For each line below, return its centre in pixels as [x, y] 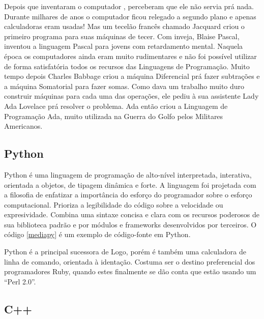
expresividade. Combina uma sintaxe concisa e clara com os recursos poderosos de [132, 214]
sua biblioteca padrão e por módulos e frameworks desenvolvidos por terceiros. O [130, 224]
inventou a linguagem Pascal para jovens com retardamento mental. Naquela [124, 46]
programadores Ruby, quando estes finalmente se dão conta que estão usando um [130, 271]
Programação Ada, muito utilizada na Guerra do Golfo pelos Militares [114, 116]
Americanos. [23, 126]
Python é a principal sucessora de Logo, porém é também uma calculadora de [125, 252]
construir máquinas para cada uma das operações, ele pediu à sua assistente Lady [131, 96]
